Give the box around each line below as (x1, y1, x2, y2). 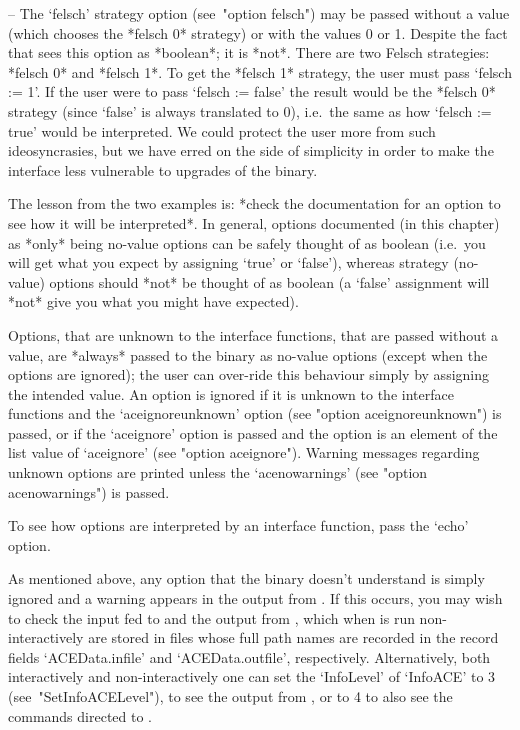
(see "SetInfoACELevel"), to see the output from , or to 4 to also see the (8, 686, 453, 706)
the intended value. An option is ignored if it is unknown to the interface (8, 383, 454, 404)
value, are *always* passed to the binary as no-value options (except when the (8, 344, 488, 365)
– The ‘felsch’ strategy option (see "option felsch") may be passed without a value (8, 3, 510, 23)
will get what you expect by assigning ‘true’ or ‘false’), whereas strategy (8, 252, 449, 273)
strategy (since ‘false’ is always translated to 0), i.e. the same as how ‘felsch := (8, 100, 492, 121)
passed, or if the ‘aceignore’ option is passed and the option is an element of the (8, 422, 498, 443)
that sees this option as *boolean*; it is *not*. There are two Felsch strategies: (8, 42, 490, 63)
